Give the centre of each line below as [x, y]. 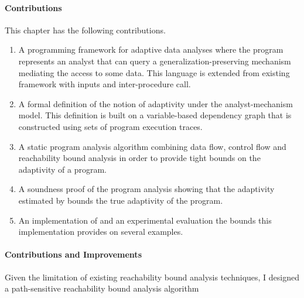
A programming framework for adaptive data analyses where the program [151, 49]
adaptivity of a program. [63, 169]
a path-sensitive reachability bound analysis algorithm [102, 288]
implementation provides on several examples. [101, 232]
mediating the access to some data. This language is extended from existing [154, 72]
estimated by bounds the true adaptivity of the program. [121, 200]
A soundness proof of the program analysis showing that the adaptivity [146, 189]
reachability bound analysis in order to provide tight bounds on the [139, 158]
